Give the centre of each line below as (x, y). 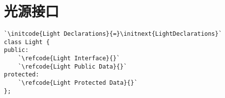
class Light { (27, 42)
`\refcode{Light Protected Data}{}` (78, 83)
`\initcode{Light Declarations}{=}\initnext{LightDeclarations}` (113, 34)
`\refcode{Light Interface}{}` (69, 59)
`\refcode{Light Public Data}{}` (72, 66)
